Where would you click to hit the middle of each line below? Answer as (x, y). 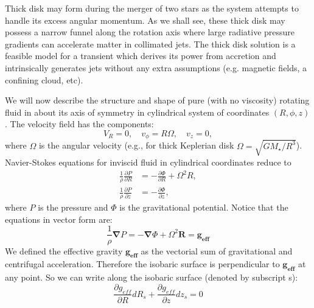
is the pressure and (73, 207)
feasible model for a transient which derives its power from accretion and (141, 56)
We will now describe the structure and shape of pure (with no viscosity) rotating (157, 100)
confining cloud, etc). (44, 79)
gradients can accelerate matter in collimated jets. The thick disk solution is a (150, 44)
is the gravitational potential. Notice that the (204, 207)
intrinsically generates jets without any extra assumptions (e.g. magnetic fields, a (156, 67)
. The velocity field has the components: (79, 124)
